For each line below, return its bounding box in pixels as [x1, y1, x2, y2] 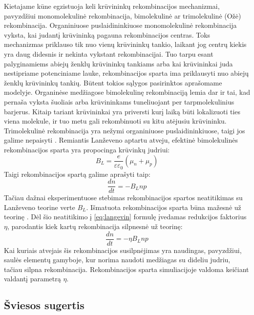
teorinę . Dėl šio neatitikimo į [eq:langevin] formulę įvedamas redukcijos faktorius [4, 211, 247, 222]
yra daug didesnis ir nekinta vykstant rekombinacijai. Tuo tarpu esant [4, 48, 213, 59]
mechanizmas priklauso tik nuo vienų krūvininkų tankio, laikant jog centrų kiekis [4, 39, 247, 49]
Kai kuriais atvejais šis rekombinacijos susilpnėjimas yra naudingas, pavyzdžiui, [4, 245, 242, 255]
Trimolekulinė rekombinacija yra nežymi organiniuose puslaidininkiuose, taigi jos [4, 125, 245, 135]
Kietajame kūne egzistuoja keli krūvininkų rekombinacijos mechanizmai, [4, 1, 220, 11]
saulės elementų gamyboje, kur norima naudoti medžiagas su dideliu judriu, [4, 254, 231, 265]
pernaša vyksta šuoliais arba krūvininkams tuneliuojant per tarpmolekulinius [4, 96, 234, 106]
